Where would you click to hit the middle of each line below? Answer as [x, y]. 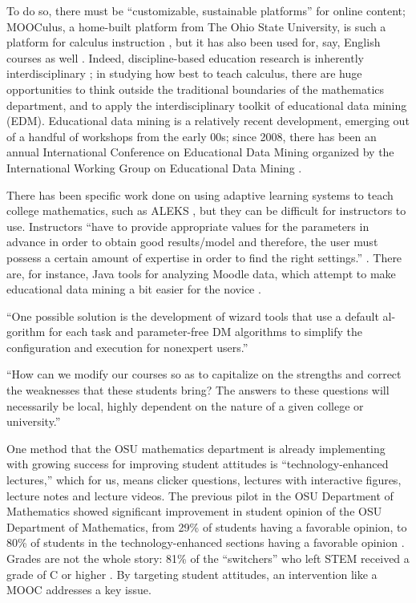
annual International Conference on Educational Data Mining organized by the [200, 152]
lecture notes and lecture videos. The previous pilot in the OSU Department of [200, 495]
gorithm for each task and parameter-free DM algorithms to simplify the [184, 332]
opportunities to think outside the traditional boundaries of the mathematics [196, 89]
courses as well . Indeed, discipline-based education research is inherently [185, 57]
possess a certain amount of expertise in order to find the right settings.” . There [204, 257]
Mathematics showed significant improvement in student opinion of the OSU [194, 511]
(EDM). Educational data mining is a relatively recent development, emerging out [208, 121]
